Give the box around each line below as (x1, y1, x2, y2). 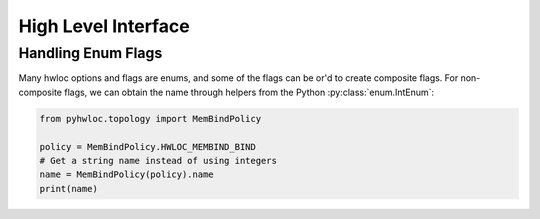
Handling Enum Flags (18, 44, 163, 62)
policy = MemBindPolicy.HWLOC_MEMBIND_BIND (39, 141, 257, 152)
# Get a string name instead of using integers (39, 155, 277, 166)
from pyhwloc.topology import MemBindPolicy (39, 113, 262, 124)
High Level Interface (18, 15, 190, 37)
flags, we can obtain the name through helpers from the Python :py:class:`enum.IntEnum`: (63, 86, 435, 98)
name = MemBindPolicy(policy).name (39, 169, 214, 180)
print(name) (39, 183, 99, 194)
